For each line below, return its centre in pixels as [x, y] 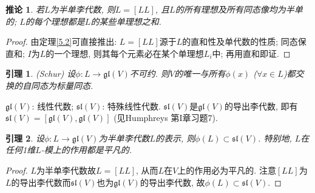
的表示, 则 [175, 138]
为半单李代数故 [66, 170]
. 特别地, [275, 138]
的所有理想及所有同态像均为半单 [239, 9]
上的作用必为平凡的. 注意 [227, 170]
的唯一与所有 [200, 74]
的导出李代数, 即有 [261, 106]
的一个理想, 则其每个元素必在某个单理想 [125, 53]
